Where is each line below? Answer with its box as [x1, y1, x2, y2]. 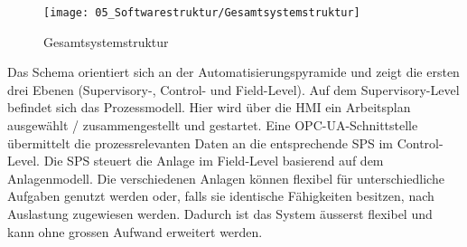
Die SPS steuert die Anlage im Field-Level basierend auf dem [43, 151, 384, 170]
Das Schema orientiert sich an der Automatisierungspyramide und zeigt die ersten [7, 62, 460, 81]
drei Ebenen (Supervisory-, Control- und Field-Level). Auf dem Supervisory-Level [7, 80, 460, 99]
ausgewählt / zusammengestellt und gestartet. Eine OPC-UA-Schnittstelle [7, 116, 418, 135]
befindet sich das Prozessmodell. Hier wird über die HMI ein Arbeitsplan [7, 98, 411, 117]
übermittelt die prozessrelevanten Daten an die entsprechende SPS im [7, 133, 393, 152]
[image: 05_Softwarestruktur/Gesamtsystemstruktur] [43, 6, 360, 19]
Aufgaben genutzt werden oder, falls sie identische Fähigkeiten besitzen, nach [7, 186, 434, 205]
